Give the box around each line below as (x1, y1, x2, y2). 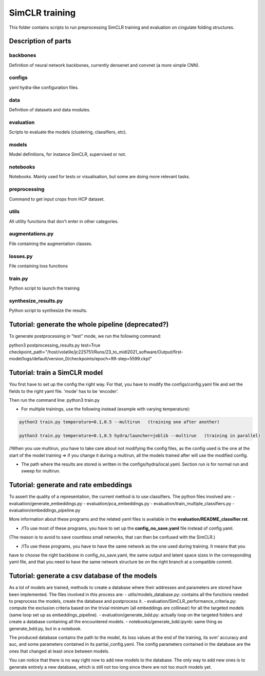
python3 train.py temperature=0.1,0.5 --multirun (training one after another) (19, 419, 220, 425)
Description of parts (9, 37, 72, 45)
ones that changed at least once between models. (9, 648, 110, 654)
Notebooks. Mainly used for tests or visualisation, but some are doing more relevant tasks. (9, 174, 190, 180)
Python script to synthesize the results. (9, 307, 88, 313)
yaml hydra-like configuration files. (9, 84, 79, 90)
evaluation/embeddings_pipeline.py (9, 508, 80, 513)
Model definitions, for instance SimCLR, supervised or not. (9, 151, 127, 157)
